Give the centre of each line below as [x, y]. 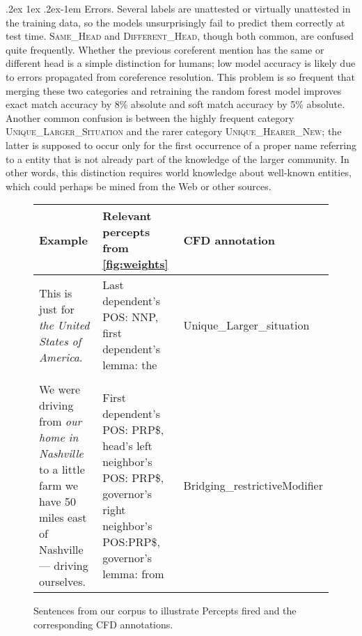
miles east [63, 518]
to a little [62, 470]
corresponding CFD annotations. [103, 624]
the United [64, 325]
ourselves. [62, 582]
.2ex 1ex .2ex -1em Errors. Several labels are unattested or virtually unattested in [178, 8]
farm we [59, 486]
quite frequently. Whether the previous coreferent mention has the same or [165, 49]
